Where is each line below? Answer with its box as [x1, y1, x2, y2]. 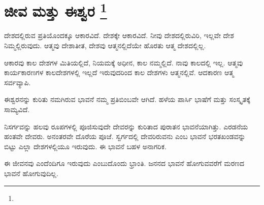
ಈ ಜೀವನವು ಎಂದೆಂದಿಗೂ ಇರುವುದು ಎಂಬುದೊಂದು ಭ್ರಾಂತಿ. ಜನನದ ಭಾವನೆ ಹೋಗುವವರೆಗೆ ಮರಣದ [4, 158, 245, 168]
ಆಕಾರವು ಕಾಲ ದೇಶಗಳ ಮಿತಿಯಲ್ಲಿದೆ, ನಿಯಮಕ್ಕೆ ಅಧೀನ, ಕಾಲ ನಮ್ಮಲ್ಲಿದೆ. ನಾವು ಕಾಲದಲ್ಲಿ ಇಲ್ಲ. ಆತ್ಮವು [4, 57, 243, 67]
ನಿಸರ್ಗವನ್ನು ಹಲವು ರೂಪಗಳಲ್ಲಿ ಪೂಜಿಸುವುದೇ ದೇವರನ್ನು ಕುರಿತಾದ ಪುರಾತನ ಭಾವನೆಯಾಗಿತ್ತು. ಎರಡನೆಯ [4, 121, 248, 131]
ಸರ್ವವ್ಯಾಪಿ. [4, 77, 31, 87]
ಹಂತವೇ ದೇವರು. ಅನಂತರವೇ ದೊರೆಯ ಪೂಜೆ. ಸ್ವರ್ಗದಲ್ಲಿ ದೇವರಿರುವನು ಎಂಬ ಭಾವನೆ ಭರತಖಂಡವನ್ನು [4, 131, 246, 142]
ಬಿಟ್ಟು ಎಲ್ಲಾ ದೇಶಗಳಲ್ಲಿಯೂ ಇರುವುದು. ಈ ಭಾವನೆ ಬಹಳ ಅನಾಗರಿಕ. [4, 141, 167, 151]
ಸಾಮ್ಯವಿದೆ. [4, 104, 30, 115]
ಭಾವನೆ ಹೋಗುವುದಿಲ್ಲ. [4, 167, 58, 178]
